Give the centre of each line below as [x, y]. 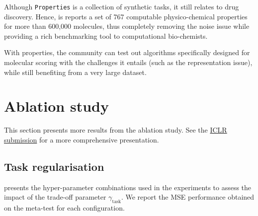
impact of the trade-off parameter [55, 197]
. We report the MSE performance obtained [188, 197]
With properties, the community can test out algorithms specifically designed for [127, 52]
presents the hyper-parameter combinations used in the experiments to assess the [128, 187]
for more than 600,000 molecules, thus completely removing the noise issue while [127, 26]
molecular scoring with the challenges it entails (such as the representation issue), [128, 62]
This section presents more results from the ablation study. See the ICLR [116, 130]
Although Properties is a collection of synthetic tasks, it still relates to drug [122, 6]
